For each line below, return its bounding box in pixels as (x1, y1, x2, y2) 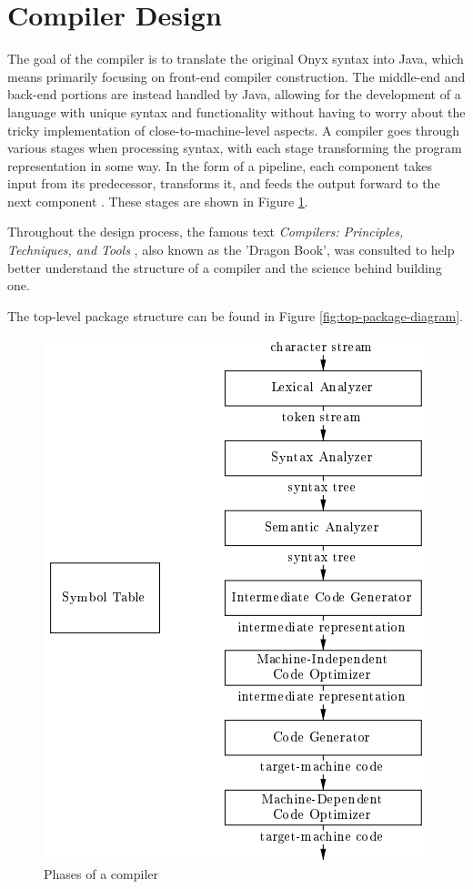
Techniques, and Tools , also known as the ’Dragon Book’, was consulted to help (7, 240, 455, 259)
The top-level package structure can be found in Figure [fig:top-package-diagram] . (7, 306, 463, 325)
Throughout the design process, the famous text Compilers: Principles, (7, 222, 404, 241)
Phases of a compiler (44, 864, 158, 884)
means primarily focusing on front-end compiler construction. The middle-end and (7, 66, 466, 86)
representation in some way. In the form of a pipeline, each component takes (7, 156, 432, 175)
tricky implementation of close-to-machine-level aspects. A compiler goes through (7, 120, 459, 139)
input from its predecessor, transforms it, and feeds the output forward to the (7, 174, 440, 193)
